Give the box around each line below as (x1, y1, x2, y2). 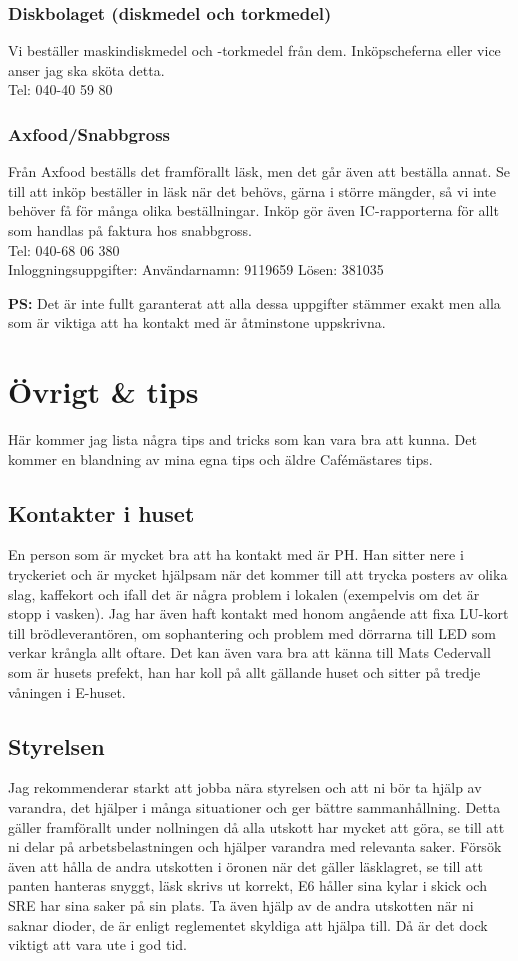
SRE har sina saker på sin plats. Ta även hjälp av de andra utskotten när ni (8, 895, 474, 915)
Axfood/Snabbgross (8, 121, 170, 146)
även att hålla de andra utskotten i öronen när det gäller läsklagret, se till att (8, 855, 483, 876)
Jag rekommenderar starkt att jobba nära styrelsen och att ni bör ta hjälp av (8, 777, 482, 798)
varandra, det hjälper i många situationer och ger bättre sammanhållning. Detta (8, 797, 501, 818)
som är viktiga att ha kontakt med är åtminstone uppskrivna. (8, 312, 386, 333)
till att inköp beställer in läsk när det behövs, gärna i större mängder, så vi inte (8, 180, 496, 201)
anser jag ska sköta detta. (8, 59, 165, 80)
